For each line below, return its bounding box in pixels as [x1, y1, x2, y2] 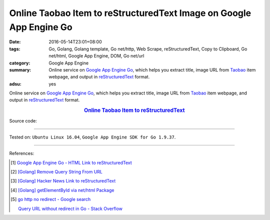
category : [9, 60, 30, 66]
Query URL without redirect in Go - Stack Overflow [18, 205, 122, 211]
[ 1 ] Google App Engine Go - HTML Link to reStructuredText [10, 159, 132, 165]
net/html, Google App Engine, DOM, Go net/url [48, 53, 144, 59]
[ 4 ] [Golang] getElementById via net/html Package [10, 187, 114, 193]
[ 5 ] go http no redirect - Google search [10, 196, 91, 202]
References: [9, 150, 34, 156]
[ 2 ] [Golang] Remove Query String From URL [10, 169, 102, 175]
